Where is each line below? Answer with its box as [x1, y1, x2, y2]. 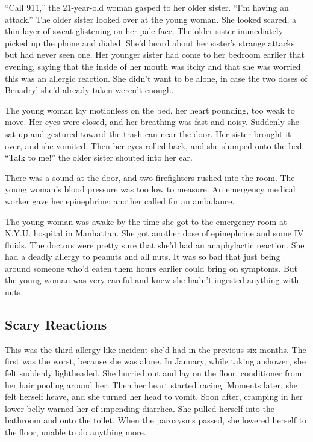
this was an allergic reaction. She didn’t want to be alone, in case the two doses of [5, 72, 308, 84]
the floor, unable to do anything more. [5, 426, 146, 438]
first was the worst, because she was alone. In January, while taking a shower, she [5, 355, 306, 367]
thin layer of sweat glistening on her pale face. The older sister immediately [5, 25, 284, 37]
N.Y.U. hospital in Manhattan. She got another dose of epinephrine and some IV [5, 227, 304, 239]
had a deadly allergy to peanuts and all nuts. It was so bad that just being [5, 250, 280, 263]
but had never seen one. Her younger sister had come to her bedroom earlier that [5, 48, 305, 61]
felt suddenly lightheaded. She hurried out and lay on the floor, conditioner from [5, 367, 302, 379]
